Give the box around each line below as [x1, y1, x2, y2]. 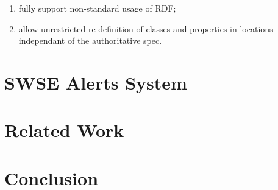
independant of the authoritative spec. [18, 34, 162, 47]
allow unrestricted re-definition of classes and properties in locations [18, 22, 273, 35]
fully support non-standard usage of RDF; [18, 2, 176, 14]
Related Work [4, 118, 124, 142]
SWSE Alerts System [4, 69, 187, 94]
